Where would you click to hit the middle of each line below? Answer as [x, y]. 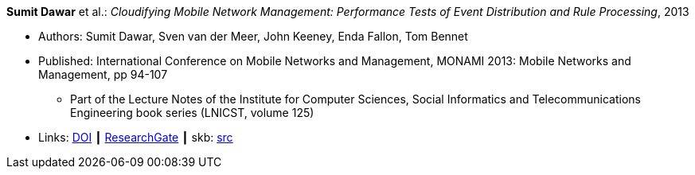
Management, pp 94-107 [103, 74]
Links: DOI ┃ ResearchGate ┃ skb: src [136, 137]
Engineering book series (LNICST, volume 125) [192, 113]
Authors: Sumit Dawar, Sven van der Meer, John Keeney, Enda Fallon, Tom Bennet [253, 36]
